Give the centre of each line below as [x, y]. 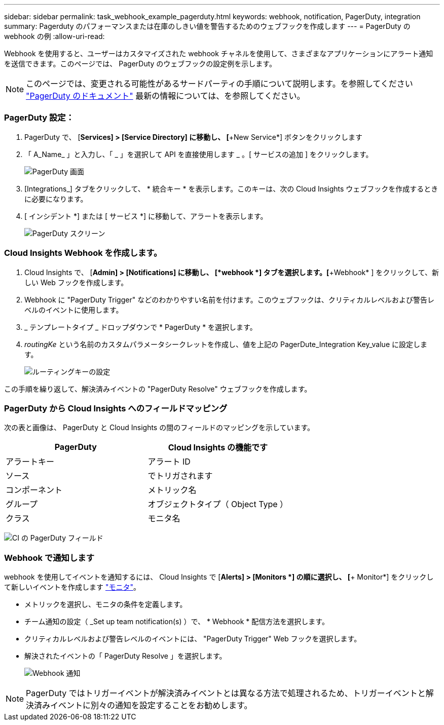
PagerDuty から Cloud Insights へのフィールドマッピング [116, 408]
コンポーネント [34, 490]
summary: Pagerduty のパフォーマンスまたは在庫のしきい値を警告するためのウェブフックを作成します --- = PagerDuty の [207, 26]
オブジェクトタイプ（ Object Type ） [218, 504]
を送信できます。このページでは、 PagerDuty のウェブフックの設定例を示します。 [140, 64]
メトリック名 [172, 490]
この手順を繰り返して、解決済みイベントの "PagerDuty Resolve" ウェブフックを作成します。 [158, 389]
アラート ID [169, 462]
